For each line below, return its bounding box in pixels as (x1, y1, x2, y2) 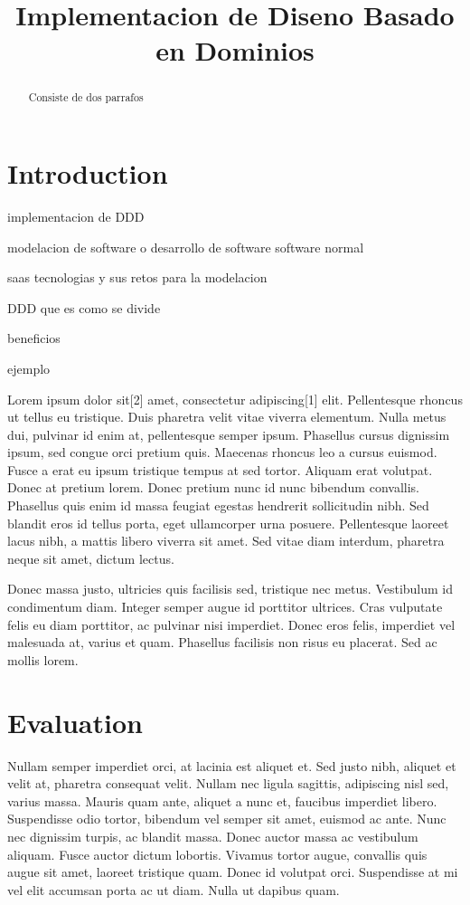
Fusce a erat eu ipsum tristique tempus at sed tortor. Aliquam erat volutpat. (7, 460, 433, 479)
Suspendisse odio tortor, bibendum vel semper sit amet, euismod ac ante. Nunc (7, 809, 446, 828)
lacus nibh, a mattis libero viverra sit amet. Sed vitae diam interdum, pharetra (7, 531, 445, 550)
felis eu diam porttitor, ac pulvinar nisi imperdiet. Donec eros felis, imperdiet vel (7, 614, 456, 633)
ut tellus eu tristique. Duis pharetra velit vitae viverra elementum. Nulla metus (7, 407, 446, 426)
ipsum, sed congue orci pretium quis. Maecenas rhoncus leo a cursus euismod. (7, 443, 437, 462)
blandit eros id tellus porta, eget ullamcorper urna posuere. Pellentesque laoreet (7, 513, 449, 532)
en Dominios (155, 32, 315, 69)
